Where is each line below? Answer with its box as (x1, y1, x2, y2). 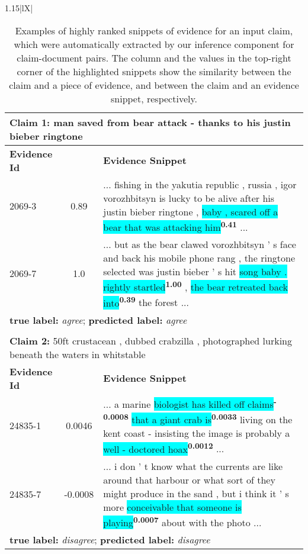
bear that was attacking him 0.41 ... (103, 218, 248, 234)
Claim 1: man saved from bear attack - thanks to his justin (9, 115, 291, 129)
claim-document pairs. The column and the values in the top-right (17, 50, 291, 65)
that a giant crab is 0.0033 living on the (131, 410, 293, 427)
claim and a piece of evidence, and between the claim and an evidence (9, 78, 299, 92)
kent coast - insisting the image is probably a (103, 426, 290, 440)
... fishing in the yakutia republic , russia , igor (103, 177, 297, 191)
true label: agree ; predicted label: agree (9, 313, 187, 327)
